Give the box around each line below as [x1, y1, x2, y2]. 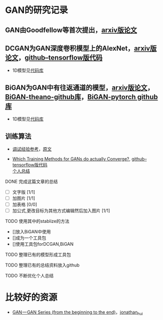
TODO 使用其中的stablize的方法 [5, 218, 70, 224]
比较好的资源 [5, 292, 58, 303]
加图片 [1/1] [12, 195, 36, 201]
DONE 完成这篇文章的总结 [5, 179, 58, 185]
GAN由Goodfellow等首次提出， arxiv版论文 [5, 26, 137, 34]
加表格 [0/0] [12, 202, 37, 208]
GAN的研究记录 [5, 4, 68, 16]
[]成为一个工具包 [12, 235, 47, 241]
